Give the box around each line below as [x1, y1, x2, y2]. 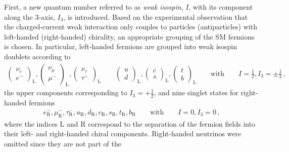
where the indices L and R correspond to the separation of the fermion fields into [4, 118, 256, 129]
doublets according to [4, 51, 71, 61]
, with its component [188, 2, 253, 12]
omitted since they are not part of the [4, 138, 121, 148]
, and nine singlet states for [154, 87, 238, 98]
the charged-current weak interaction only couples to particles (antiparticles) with [4, 21, 257, 32]
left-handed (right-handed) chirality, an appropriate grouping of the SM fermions [4, 31, 255, 42]
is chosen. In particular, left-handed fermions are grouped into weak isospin [4, 41, 237, 52]
